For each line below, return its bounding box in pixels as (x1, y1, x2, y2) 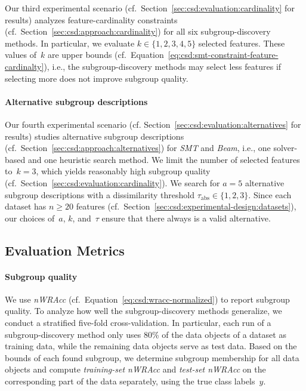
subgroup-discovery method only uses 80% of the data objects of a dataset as (5, 328, 286, 340)
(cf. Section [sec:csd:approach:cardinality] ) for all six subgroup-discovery (5, 25, 271, 38)
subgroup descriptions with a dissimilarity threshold (5, 188, 194, 201)
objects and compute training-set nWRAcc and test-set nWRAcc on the (5, 363, 266, 375)
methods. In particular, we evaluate (5, 36, 135, 49)
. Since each (248, 188, 292, 201)
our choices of (5, 211, 55, 224)
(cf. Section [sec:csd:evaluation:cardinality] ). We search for (5, 176, 220, 189)
